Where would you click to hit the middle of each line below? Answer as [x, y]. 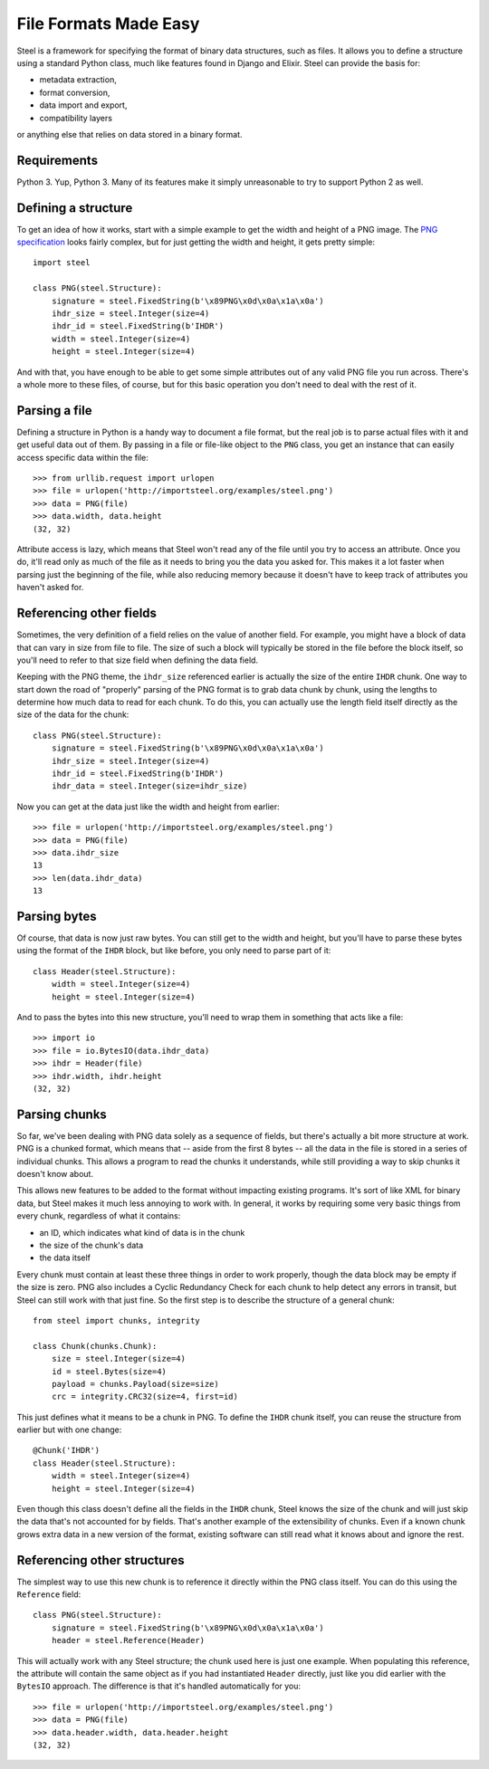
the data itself [65, 1257]
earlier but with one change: [69, 1430]
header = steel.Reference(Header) [128, 1640]
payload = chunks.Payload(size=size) [135, 1384]
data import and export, [83, 105]
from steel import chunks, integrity [117, 1320]
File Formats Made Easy [108, 24]
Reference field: [49, 1594]
